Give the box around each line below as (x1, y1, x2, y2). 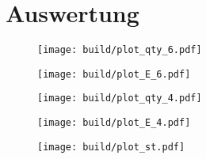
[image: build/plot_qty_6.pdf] (37, 44, 202, 56)
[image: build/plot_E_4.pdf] (37, 117, 191, 129)
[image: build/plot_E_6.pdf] (37, 68, 191, 80)
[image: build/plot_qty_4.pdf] (37, 93, 202, 104)
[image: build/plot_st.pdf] (37, 141, 185, 153)
